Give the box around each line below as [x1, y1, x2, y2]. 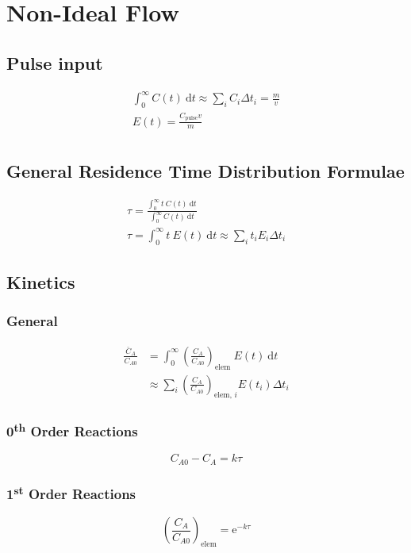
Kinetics [6, 270, 75, 294]
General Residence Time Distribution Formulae [6, 158, 405, 182]
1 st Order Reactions [6, 482, 136, 504]
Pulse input [6, 50, 103, 75]
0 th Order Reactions [6, 420, 138, 441]
